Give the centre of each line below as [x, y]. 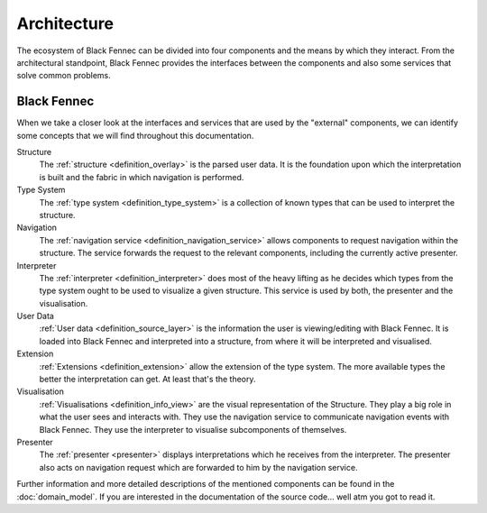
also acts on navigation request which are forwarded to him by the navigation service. [198, 467]
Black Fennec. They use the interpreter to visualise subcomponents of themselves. [193, 429]
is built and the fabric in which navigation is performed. [142, 177]
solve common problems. [64, 76]
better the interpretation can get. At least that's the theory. [147, 380]
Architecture [65, 23]
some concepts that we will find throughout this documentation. [135, 135]
